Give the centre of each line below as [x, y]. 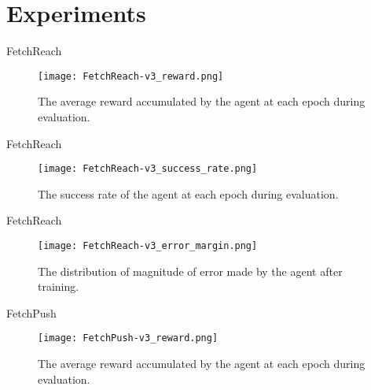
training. [59, 286]
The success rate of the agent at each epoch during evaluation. [188, 193]
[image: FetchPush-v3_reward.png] [128, 338]
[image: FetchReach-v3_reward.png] [131, 76]
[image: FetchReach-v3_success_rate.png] [148, 169]
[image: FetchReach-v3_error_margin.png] [148, 246]
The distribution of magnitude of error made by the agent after [190, 271]
